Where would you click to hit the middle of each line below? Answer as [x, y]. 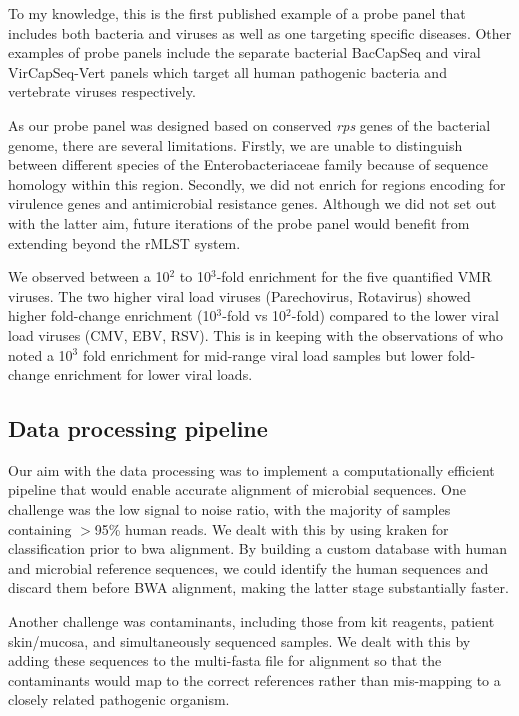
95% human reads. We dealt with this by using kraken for [271, 528]
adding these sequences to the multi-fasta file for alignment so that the [225, 660]
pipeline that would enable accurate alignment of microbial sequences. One [237, 489]
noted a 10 [40, 354]
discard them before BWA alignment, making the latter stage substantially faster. [258, 587]
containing [40, 528]
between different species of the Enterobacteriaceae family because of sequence [248, 164]
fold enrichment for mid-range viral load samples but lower [262, 354]
